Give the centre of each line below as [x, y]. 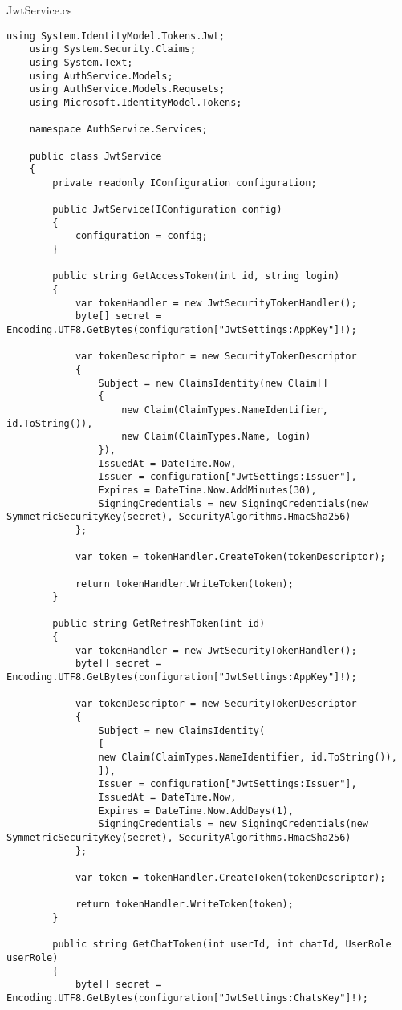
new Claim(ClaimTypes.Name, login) [216, 437]
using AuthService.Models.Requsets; [127, 89]
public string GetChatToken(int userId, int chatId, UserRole [222, 945]
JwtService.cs [39, 10]
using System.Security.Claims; [113, 49]
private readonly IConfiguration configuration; [185, 183]
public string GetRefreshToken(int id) [159, 624]
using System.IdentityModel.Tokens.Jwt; [116, 36]
